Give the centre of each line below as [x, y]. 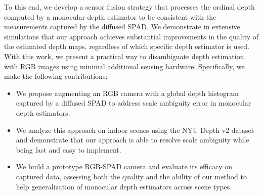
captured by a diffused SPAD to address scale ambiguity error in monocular [134, 103]
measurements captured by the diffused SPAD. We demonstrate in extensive [122, 27]
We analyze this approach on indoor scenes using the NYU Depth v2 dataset [135, 130]
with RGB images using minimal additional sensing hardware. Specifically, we [124, 66]
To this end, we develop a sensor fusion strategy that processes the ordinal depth [129, 7]
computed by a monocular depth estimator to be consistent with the [110, 16]
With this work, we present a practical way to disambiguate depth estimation [124, 56]
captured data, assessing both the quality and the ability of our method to [131, 176]
